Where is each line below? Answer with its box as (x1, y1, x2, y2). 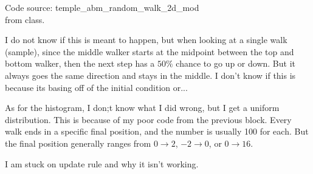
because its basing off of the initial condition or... (5, 81, 188, 93)
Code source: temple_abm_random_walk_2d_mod (5, 1, 199, 13)
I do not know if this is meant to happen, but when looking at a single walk (5, 33, 287, 46)
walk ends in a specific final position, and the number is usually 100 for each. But (5, 125, 309, 138)
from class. (5, 13, 45, 25)
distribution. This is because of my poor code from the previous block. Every (5, 113, 292, 125)
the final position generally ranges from (5, 136, 151, 149)
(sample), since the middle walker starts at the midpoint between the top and (5, 45, 294, 58)
